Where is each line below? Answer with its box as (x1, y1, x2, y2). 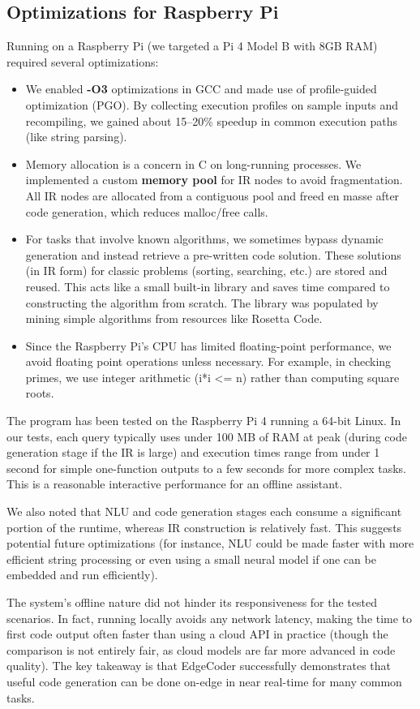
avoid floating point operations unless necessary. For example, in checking (25, 353, 392, 370)
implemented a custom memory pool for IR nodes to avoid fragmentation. (25, 171, 403, 188)
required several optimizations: (6, 53, 159, 70)
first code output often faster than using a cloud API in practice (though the (6, 625, 388, 642)
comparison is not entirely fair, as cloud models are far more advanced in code (6, 641, 396, 658)
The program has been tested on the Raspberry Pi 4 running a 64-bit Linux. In (6, 412, 401, 429)
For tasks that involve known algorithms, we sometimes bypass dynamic (25, 230, 384, 247)
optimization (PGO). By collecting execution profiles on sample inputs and (25, 96, 399, 113)
